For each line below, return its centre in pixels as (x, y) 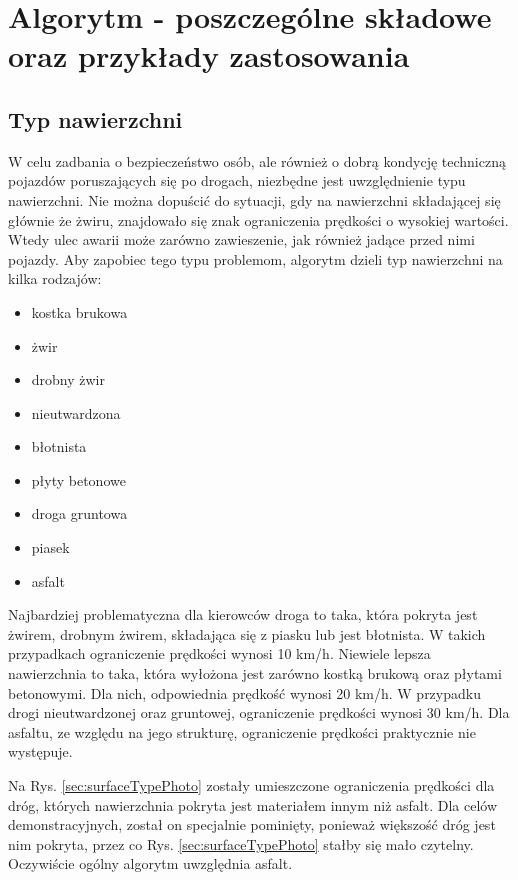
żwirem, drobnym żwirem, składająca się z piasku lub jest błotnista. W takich (247, 633)
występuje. (40, 751)
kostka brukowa (79, 311)
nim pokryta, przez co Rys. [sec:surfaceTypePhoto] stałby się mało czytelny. (241, 843)
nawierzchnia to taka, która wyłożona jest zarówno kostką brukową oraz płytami (255, 673)
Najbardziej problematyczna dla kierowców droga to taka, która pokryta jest (243, 614)
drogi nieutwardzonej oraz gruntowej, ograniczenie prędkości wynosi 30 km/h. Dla (259, 712)
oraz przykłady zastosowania (209, 55)
